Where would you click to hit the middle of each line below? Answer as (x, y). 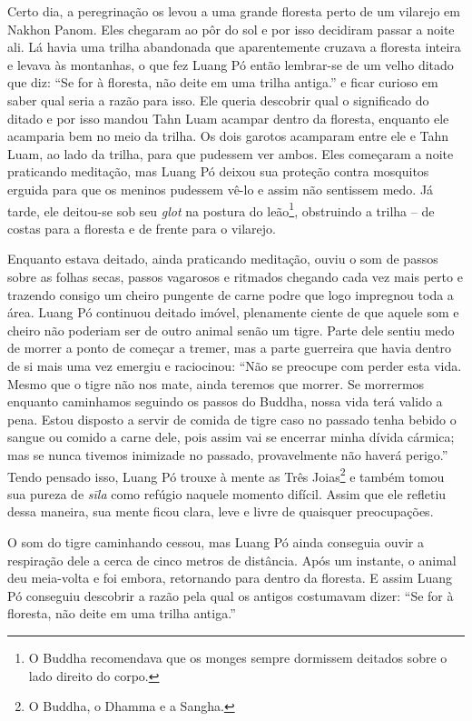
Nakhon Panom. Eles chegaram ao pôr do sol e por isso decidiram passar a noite (231, 29)
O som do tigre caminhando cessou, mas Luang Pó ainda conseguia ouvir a (216, 541)
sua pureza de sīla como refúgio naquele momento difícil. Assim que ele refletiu (227, 493)
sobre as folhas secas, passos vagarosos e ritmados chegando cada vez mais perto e (235, 276)
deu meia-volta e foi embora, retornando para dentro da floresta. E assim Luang (230, 578)
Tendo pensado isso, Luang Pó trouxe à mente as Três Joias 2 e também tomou (226, 475)
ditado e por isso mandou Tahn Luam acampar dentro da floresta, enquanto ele (228, 118)
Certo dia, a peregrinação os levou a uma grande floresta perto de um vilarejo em (234, 11)
